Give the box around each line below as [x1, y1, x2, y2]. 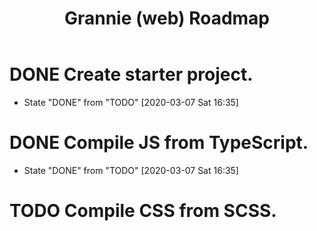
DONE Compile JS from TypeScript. [9, 132, 309, 154]
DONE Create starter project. [9, 63, 254, 86]
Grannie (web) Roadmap [63, 7, 271, 30]
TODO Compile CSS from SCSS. [9, 200, 277, 222]
